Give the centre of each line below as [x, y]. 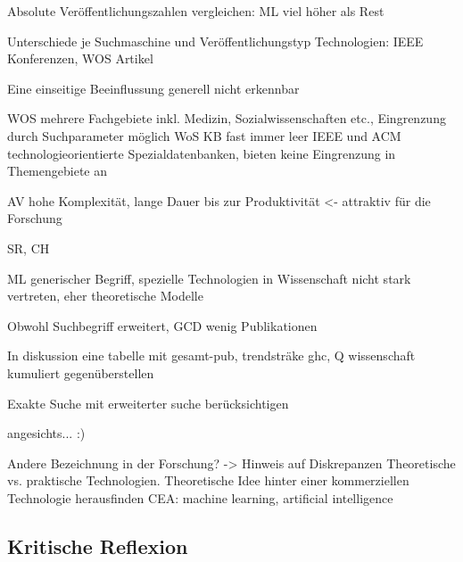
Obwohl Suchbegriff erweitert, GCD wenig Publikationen [162, 325]
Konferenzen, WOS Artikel [80, 58]
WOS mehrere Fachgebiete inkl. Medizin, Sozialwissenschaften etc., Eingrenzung [227, 118]
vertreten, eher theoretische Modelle [105, 296]
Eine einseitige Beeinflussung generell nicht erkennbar [153, 88]
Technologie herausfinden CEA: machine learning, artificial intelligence [200, 497]
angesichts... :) [46, 433]
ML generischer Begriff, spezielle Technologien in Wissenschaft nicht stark [209, 278]
